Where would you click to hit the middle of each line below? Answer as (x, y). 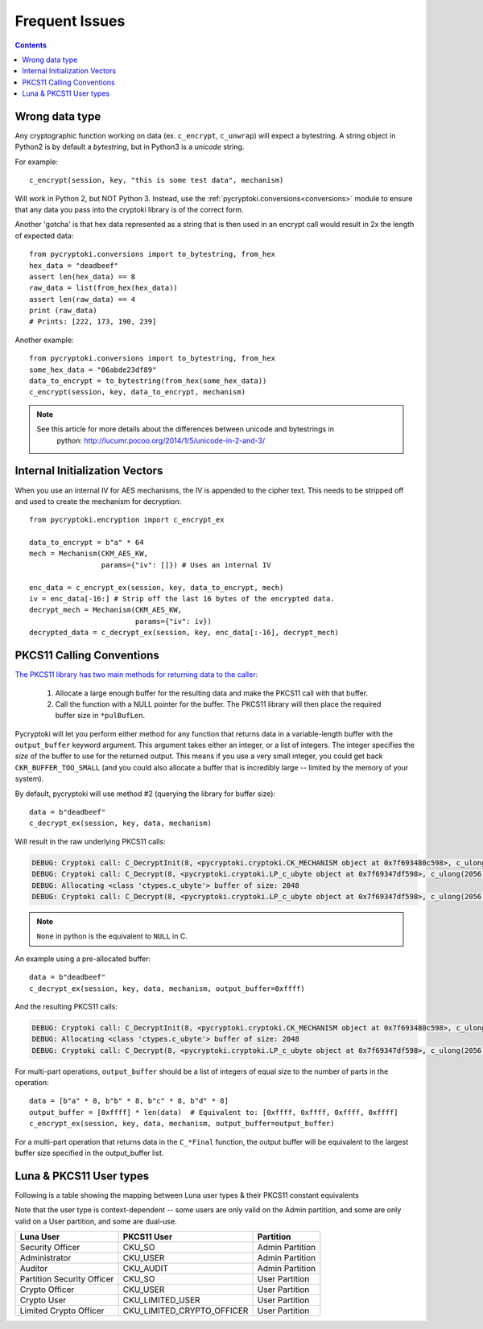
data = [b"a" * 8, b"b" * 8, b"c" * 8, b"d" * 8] (129, 1101)
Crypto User (43, 1300)
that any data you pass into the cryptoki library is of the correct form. (130, 209)
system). (29, 779)
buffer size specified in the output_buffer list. (89, 1153)
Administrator (45, 1258)
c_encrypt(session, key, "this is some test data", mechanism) (157, 180)
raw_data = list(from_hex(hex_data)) (104, 288)
